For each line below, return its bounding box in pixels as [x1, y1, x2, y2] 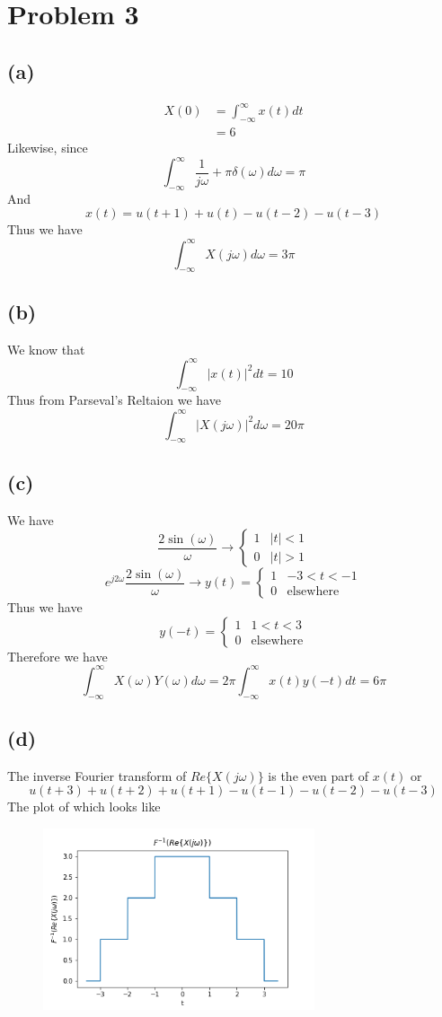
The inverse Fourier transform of [7, 766, 187, 785]
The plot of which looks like [7, 797, 161, 816]
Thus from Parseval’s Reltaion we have [7, 390, 221, 409]
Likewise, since [7, 137, 88, 156]
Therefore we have [7, 646, 108, 665]
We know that [7, 339, 85, 358]
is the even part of [268, 766, 369, 785]
